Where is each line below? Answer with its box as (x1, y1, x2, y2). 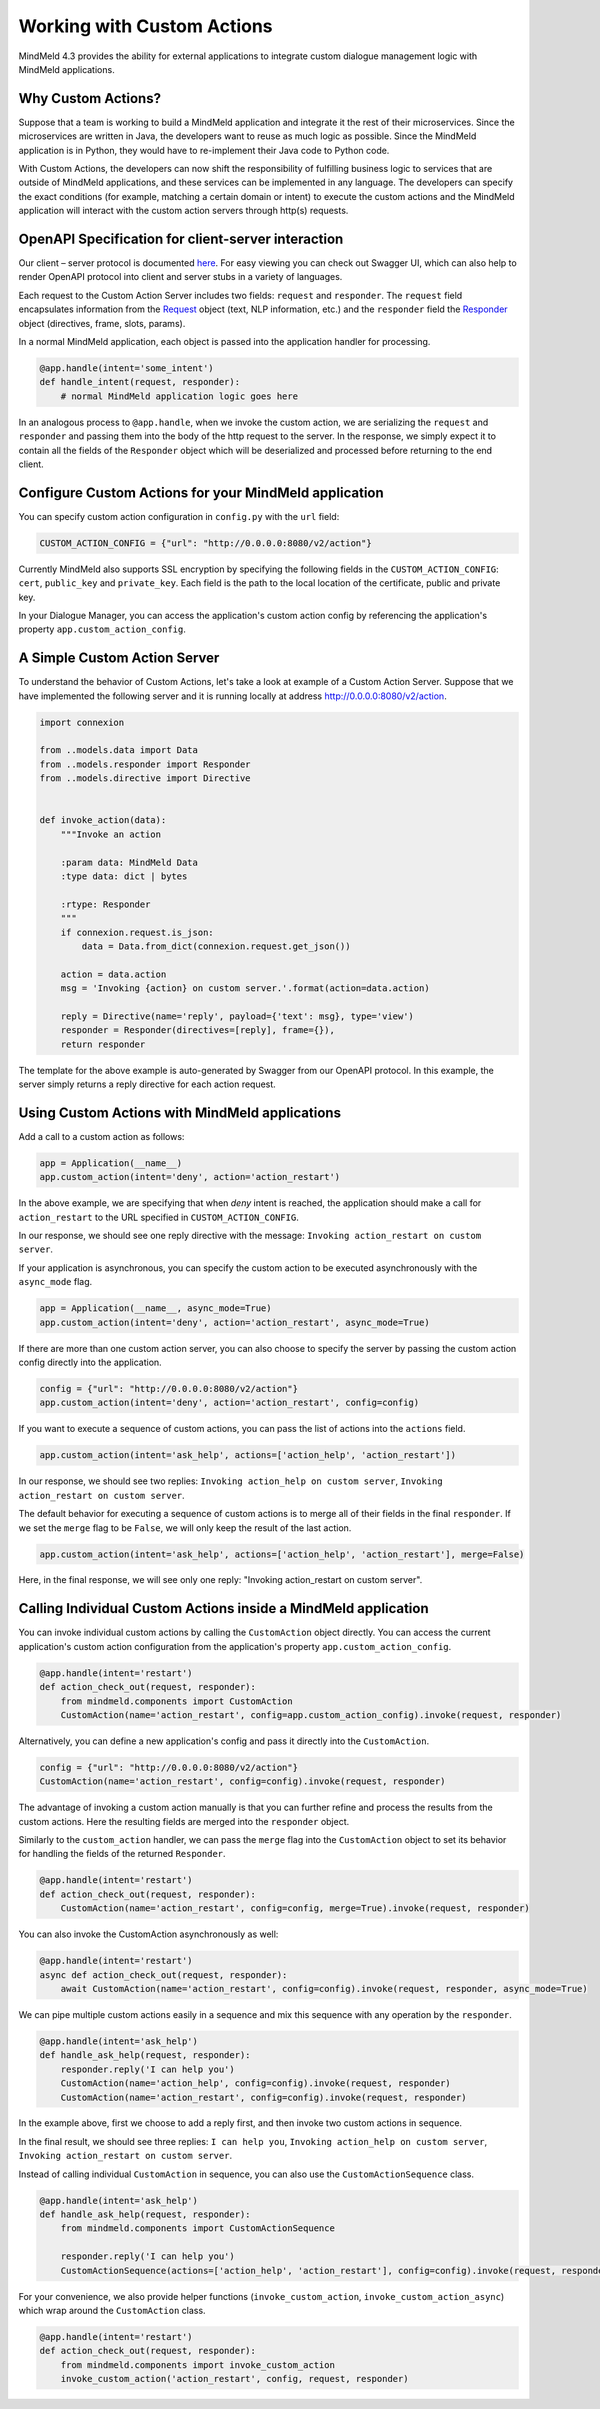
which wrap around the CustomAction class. (18, 2304, 206, 2316)
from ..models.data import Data (39, 745, 199, 756)
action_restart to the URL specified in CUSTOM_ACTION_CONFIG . (18, 1211, 299, 1223)
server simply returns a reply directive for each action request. (18, 1078, 277, 1090)
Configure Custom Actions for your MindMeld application (18, 484, 384, 501)
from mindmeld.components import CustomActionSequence (60, 2223, 335, 2234)
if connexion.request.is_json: (60, 926, 214, 938)
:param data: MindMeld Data (60, 856, 199, 868)
